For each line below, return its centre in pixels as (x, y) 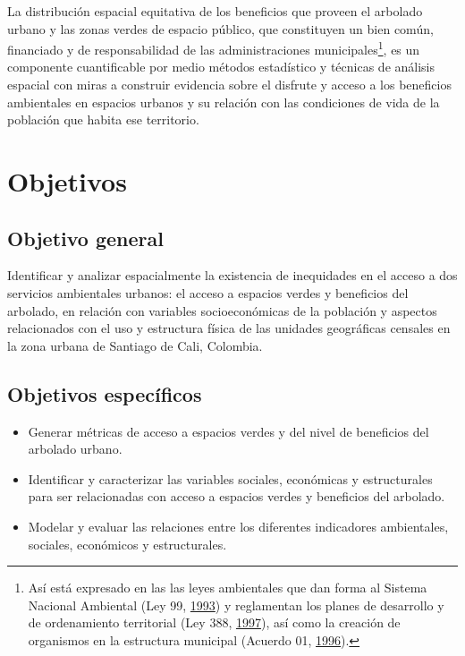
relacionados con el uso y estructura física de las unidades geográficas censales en (229, 328)
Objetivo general (85, 238)
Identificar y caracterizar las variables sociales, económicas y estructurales (230, 478)
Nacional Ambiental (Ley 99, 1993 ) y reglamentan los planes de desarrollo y (236, 605)
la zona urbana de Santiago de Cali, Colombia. (135, 345)
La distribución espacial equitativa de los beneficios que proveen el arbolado (215, 11)
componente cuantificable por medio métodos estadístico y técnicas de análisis (221, 67)
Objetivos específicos (105, 393)
